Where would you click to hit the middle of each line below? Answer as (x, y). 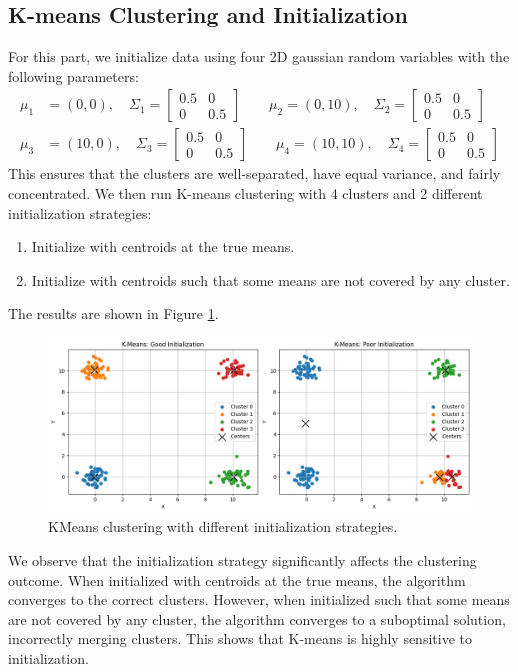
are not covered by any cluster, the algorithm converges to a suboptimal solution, (257, 618)
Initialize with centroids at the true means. (163, 246)
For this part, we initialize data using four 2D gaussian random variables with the (259, 56)
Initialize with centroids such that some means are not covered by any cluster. (270, 279)
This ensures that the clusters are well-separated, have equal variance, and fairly (254, 173)
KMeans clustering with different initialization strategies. (223, 526)
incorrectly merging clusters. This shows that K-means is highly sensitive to (240, 638)
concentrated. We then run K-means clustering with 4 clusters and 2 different (245, 193)
